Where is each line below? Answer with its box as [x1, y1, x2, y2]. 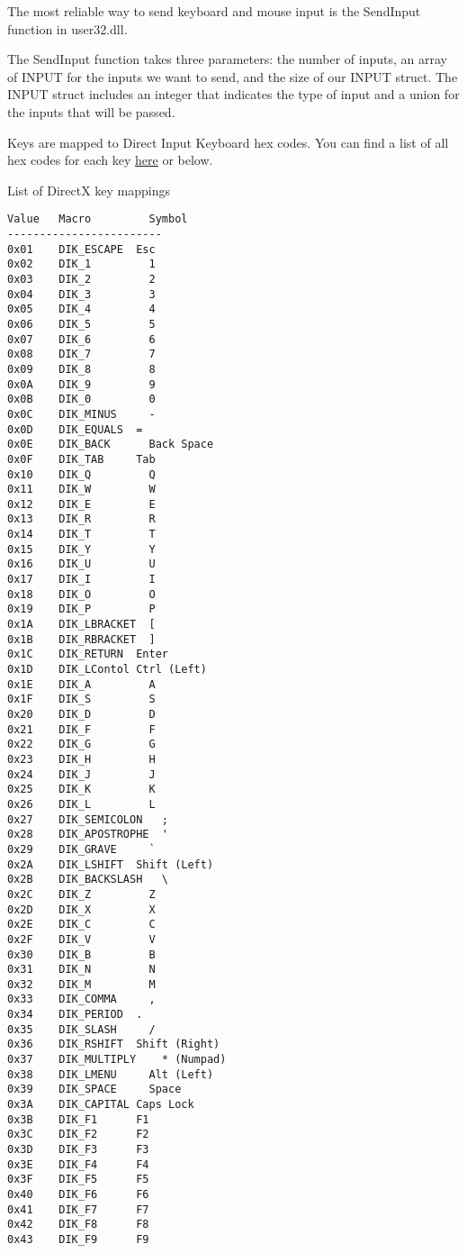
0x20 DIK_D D [7, 708, 156, 721]
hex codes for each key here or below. [7, 150, 213, 169]
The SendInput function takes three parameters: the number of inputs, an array [7, 50, 447, 68]
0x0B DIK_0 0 [7, 393, 156, 406]
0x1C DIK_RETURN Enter [7, 648, 168, 661]
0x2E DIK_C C [7, 918, 156, 931]
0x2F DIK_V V [7, 932, 156, 946]
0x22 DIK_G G [7, 738, 156, 751]
